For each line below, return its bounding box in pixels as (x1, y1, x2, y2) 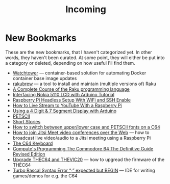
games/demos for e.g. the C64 (12, 172, 78, 179)
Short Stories (12, 118, 41, 124)
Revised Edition (12, 151, 45, 157)
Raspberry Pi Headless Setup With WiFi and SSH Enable (12, 97, 131, 103)
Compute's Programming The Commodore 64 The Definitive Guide (12, 145, 154, 151)
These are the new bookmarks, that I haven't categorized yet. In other (5, 49, 152, 55)
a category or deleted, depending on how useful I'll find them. (5, 60, 135, 66)
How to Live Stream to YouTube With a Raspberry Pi (12, 102, 122, 108)
